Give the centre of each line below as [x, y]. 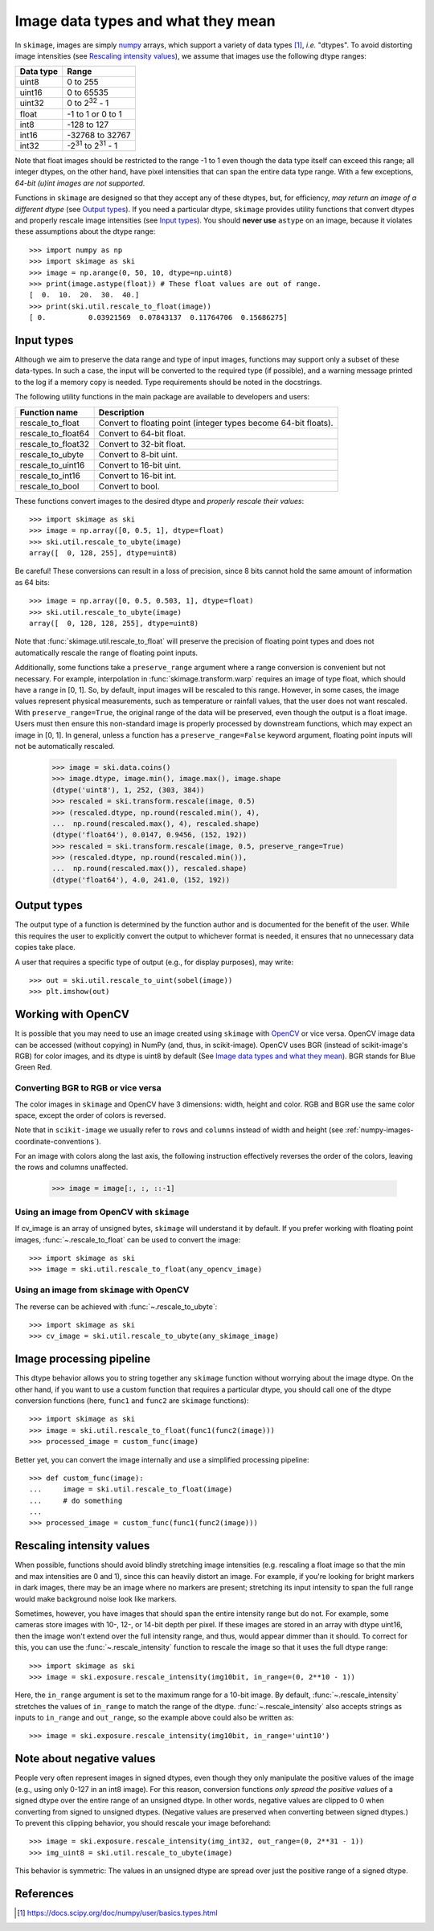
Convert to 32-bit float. [142, 444]
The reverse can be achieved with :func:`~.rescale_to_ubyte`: [116, 1307]
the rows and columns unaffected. [72, 1167]
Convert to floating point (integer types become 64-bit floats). [216, 423]
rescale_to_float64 [55, 433]
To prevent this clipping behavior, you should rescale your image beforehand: [143, 1823]
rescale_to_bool [49, 486]
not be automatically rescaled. [65, 746]
